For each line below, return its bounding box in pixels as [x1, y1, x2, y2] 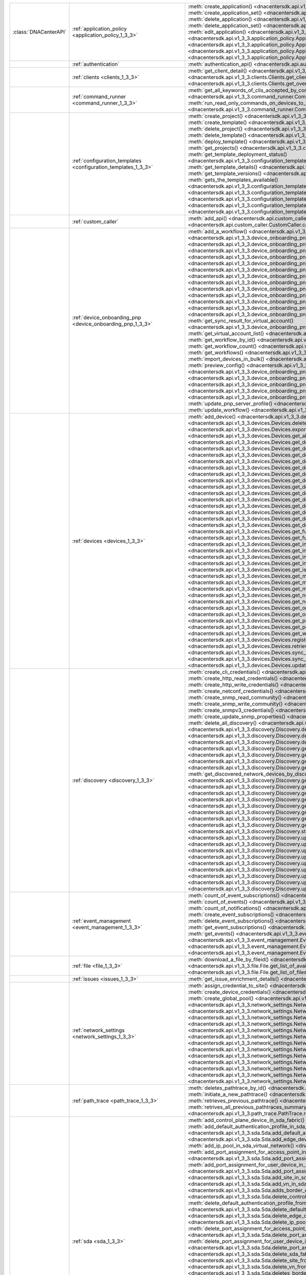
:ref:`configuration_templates [72, 157, 142, 164]
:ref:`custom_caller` [72, 218, 119, 225]
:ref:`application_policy [72, 25, 127, 32]
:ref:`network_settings [72, 1027, 125, 1034]
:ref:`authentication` [72, 61, 120, 67]
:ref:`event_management [72, 917, 131, 924]
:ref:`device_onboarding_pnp [72, 314, 141, 321]
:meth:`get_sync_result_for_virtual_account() [188, 317, 294, 324]
